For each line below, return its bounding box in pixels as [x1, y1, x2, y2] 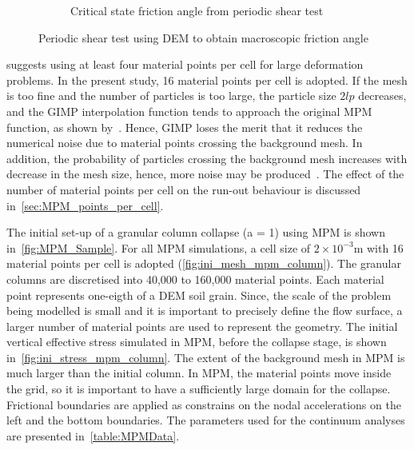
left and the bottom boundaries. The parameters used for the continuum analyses [6, 412, 405, 428]
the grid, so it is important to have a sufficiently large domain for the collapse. [6, 380, 391, 397]
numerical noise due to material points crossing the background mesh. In [6, 134, 363, 151]
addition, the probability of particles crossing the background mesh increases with [6, 149, 408, 166]
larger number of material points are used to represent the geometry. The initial [6, 317, 398, 334]
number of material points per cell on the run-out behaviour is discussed [6, 181, 361, 197]
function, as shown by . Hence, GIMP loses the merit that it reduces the [6, 118, 363, 135]
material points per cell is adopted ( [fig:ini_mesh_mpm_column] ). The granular [6, 255, 401, 272]
